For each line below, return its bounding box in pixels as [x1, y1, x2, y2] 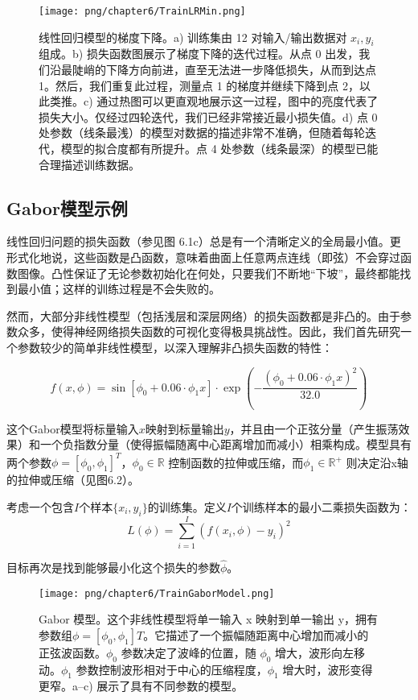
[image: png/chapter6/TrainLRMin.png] [39, 6, 246, 17]
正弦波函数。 [39, 644, 106, 661]
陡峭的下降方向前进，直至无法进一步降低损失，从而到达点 [72, 61, 376, 78]
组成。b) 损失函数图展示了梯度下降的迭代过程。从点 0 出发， [39, 45, 359, 62]
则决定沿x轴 [346, 454, 408, 470]
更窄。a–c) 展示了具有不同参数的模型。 [39, 677, 244, 694]
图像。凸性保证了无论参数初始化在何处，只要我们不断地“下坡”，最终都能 [17, 264, 400, 281]
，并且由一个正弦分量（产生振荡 [229, 420, 399, 437]
